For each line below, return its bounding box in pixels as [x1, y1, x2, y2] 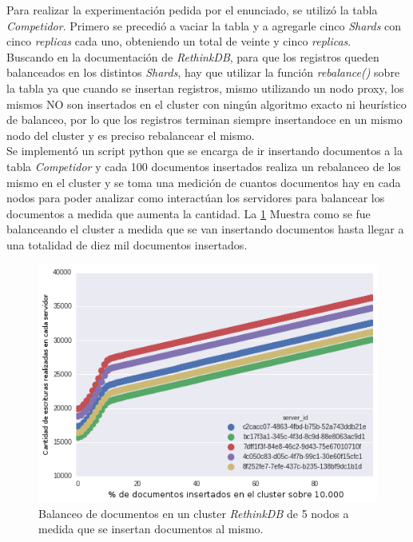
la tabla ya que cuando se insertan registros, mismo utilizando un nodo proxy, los [6, 79, 404, 96]
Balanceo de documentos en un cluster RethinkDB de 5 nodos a [38, 504, 349, 521]
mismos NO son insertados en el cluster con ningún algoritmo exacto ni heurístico [6, 95, 407, 112]
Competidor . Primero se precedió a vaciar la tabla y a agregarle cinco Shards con [6, 17, 402, 34]
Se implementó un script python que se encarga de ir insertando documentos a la [6, 142, 403, 159]
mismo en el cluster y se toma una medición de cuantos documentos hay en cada [6, 173, 401, 190]
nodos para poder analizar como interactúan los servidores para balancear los [6, 189, 385, 206]
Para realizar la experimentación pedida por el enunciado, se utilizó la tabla [6, 2, 378, 18]
